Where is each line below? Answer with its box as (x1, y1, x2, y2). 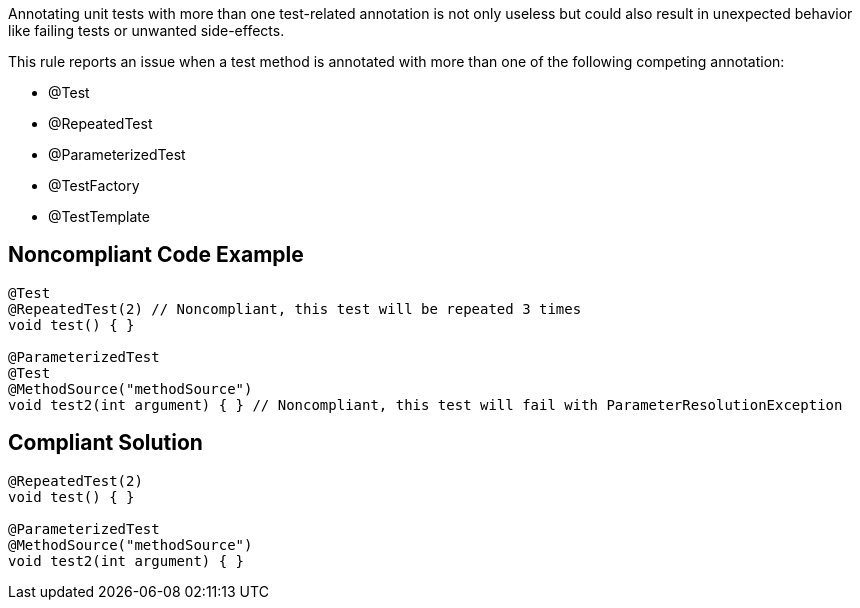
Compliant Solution (8, 430, 203, 456)
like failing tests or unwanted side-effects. (8, 22, 285, 39)
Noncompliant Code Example (8, 242, 304, 268)
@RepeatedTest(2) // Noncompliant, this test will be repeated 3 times (8, 300, 582, 317)
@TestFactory (48, 177, 140, 194)
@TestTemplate (48, 208, 150, 225)
